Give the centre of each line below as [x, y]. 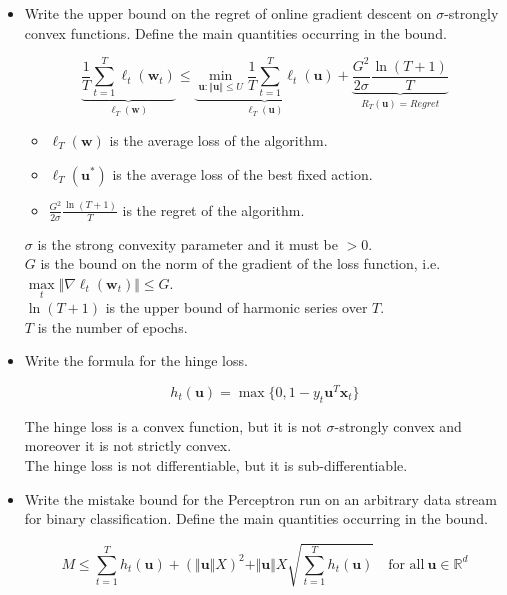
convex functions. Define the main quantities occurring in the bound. [235, 32]
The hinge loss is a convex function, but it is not [173, 425]
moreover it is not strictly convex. [128, 445]
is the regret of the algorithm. [213, 209]
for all [406, 564]
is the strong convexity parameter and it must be [188, 243]
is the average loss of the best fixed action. [242, 173]
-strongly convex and [398, 425]
